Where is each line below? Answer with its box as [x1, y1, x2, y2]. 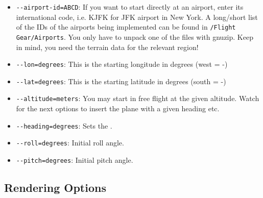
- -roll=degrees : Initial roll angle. [16, 137, 124, 148]
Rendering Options [4, 180, 106, 195]
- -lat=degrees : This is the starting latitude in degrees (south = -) [16, 76, 226, 86]
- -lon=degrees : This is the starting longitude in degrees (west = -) [16, 59, 228, 69]
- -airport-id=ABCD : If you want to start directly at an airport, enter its [16, 2, 244, 12]
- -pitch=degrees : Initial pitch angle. [16, 155, 133, 165]
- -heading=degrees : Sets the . [16, 120, 112, 131]
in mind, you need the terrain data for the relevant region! [16, 41, 199, 52]
